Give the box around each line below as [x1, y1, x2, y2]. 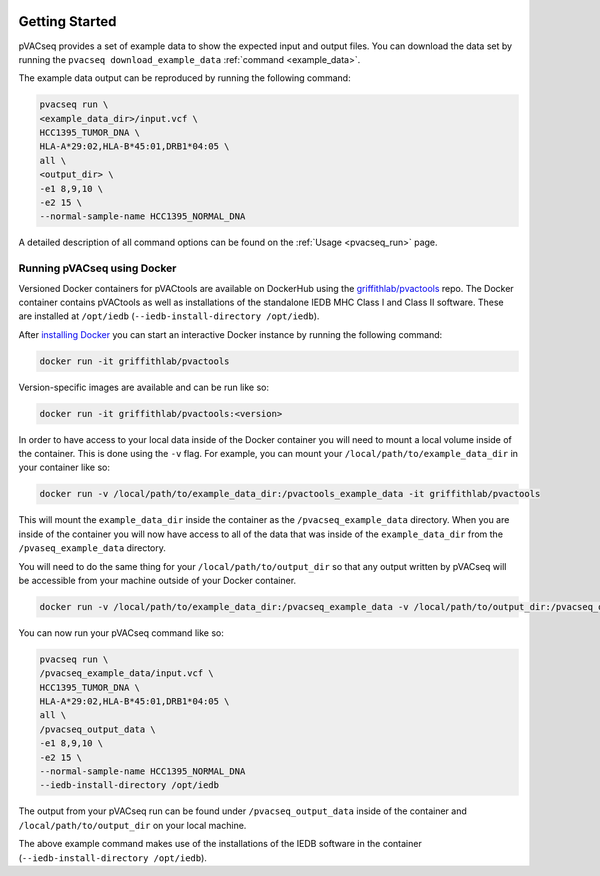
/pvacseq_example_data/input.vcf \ [39, 668, 214, 679]
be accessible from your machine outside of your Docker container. [18, 574, 297, 586]
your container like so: [18, 461, 110, 474]
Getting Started [18, 13, 117, 30]
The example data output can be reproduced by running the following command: [18, 72, 351, 84]
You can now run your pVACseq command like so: [18, 626, 224, 639]
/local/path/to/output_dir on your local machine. [18, 819, 247, 831]
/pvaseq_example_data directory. [18, 542, 167, 554]
